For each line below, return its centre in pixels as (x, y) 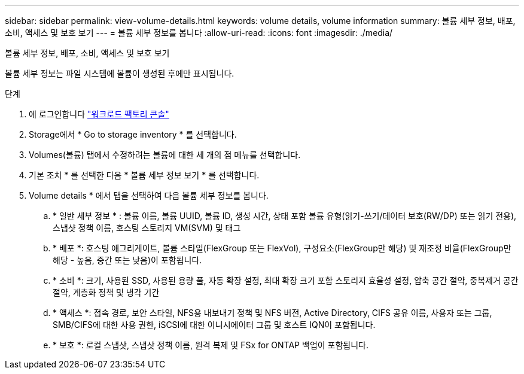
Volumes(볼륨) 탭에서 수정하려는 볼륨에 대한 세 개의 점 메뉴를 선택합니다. (165, 155)
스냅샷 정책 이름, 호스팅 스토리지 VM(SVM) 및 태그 (147, 228)
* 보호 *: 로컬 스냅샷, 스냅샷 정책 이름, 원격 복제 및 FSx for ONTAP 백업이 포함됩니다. (211, 345)
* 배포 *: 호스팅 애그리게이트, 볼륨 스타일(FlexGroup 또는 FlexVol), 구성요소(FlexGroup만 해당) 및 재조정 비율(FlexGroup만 (282, 248)
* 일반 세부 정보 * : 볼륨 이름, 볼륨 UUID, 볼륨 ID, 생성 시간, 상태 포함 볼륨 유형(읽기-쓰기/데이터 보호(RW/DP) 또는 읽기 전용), (285, 216)
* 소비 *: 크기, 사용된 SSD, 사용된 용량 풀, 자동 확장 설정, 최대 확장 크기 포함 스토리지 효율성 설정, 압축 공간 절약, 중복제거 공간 (286, 280)
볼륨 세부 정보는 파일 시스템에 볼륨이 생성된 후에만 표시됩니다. (120, 73)
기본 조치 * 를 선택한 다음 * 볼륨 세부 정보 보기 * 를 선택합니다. (144, 175)
